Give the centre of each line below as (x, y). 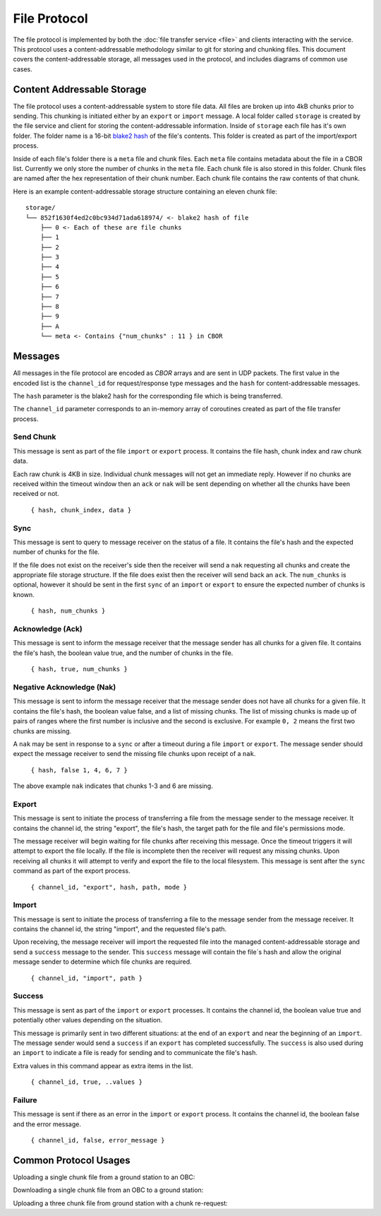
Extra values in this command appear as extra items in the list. (103, 1066)
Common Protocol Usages (72, 1160)
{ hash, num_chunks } (68, 611)
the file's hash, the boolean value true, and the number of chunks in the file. (123, 653)
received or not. (36, 494)
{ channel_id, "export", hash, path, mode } (109, 887)
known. (24, 594)
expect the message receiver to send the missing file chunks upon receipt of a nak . (134, 754)
